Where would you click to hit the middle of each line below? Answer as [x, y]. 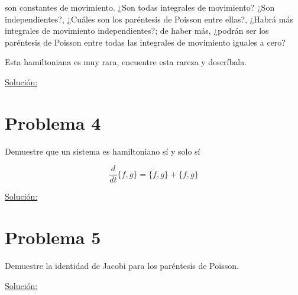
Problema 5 [53, 237]
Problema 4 [53, 122]
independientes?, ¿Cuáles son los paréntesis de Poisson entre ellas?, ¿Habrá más [149, 19]
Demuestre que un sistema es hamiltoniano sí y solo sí [103, 151]
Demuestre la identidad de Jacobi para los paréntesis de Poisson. [122, 266]
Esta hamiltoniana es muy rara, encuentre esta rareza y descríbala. [126, 62]
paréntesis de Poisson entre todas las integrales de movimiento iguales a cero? [145, 42]
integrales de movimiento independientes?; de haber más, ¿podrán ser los [137, 31]
